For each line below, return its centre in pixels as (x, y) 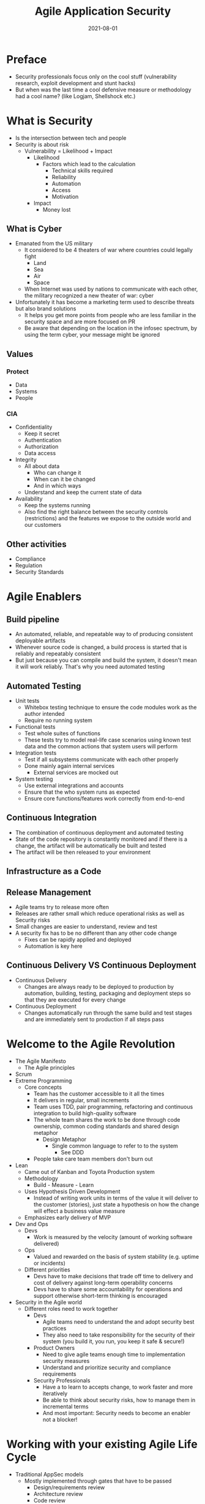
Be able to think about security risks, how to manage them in (119, 1400)
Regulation (29, 566)
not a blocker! (60, 1419)
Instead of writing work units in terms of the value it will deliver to (116, 1198)
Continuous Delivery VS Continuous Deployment (102, 965)
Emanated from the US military (54, 244)
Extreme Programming (43, 1080)
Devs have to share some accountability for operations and (108, 1289)
